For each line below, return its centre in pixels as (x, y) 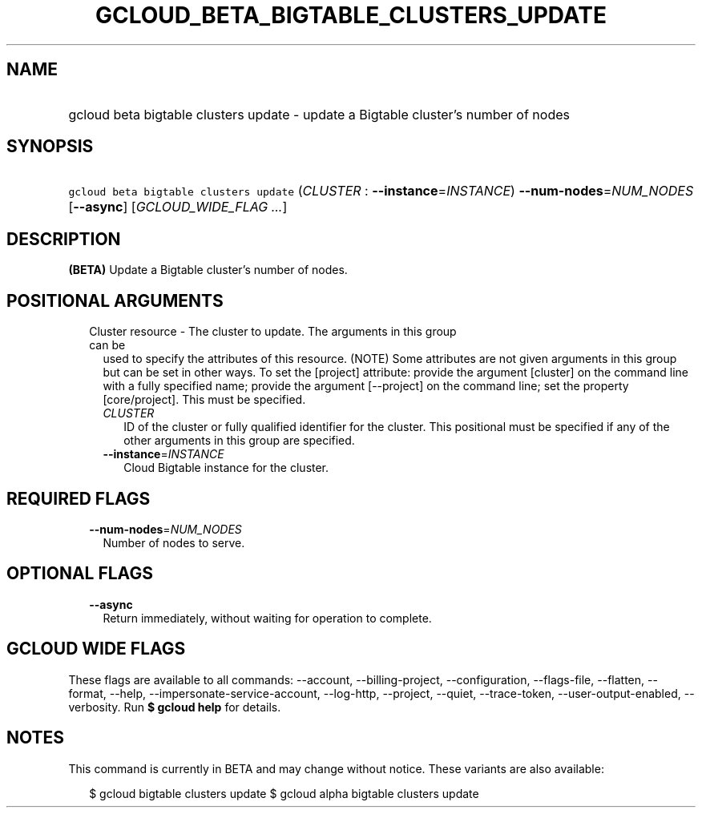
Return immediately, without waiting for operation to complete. (267, 618)
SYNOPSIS (50, 147)
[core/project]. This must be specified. (204, 400)
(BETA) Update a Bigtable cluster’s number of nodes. (208, 270)
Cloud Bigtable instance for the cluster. (226, 468)
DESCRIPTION (64, 239)
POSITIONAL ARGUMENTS (115, 300)
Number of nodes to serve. (174, 542)
